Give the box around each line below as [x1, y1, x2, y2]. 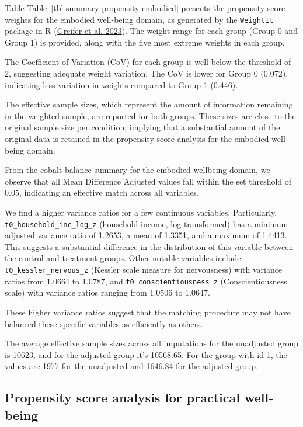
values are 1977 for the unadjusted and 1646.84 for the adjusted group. [5, 360, 259, 372]
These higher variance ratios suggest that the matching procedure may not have [5, 306, 291, 318]
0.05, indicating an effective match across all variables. [5, 186, 199, 199]
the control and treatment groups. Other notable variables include [5, 252, 241, 264]
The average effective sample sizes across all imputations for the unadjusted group [5, 337, 299, 349]
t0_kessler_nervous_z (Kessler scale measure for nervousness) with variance [5, 263, 283, 275]
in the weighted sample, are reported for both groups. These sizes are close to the [5, 109, 296, 121]
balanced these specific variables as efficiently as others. [5, 317, 203, 329]
